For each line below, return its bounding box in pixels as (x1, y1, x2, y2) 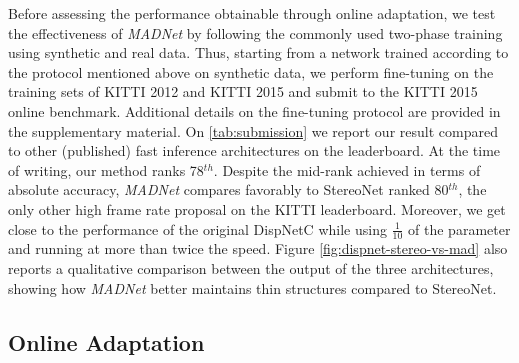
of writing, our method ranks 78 (8, 159, 204, 180)
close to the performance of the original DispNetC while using (8, 218, 387, 239)
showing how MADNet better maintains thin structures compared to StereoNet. (8, 277, 497, 298)
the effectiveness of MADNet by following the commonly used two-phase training (8, 22, 503, 43)
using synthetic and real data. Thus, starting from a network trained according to (8, 42, 509, 63)
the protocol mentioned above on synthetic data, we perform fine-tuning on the (8, 61, 494, 82)
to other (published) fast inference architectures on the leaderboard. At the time (8, 140, 501, 161)
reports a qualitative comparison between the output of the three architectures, (8, 257, 494, 278)
